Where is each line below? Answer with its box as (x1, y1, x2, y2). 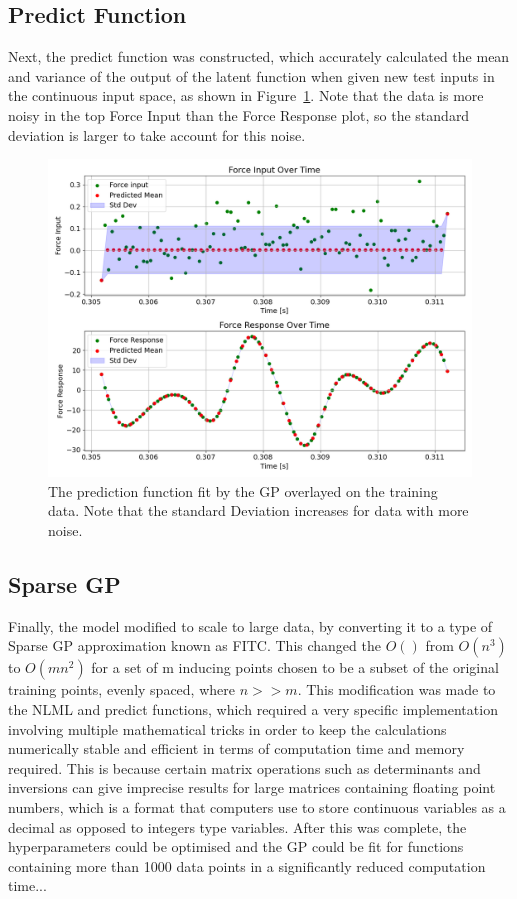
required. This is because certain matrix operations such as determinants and (8, 757, 481, 778)
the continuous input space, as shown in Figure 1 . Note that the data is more (8, 85, 484, 106)
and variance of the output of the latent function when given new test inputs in (8, 65, 495, 86)
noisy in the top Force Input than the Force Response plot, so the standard (8, 104, 470, 125)
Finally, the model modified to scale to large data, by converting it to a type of (8, 615, 493, 636)
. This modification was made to (297, 679, 496, 700)
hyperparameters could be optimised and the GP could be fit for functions (8, 836, 464, 857)
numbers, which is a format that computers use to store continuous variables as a (8, 796, 506, 817)
